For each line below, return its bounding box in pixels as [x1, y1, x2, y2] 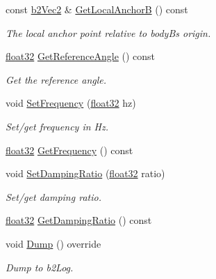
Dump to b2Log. [6, 259, 74, 274]
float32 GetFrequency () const [6, 142, 133, 157]
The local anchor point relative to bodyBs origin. [6, 25, 211, 40]
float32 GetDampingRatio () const [6, 213, 152, 227]
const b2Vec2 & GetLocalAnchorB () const [6, 2, 188, 16]
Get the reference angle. [6, 72, 107, 86]
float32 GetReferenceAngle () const [6, 49, 156, 63]
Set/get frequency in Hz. [6, 119, 108, 133]
